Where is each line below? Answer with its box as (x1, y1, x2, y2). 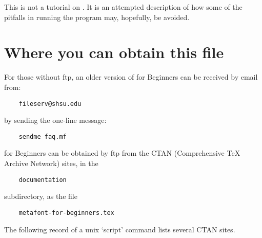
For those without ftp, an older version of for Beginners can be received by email (4, 71, 258, 82)
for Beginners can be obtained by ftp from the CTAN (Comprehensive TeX (4, 148, 240, 158)
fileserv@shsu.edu (18, 100, 82, 107)
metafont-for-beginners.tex (18, 209, 114, 216)
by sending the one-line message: (4, 115, 107, 125)
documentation (18, 176, 67, 184)
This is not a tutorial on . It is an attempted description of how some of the (4, 2, 243, 12)
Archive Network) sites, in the (4, 158, 98, 168)
